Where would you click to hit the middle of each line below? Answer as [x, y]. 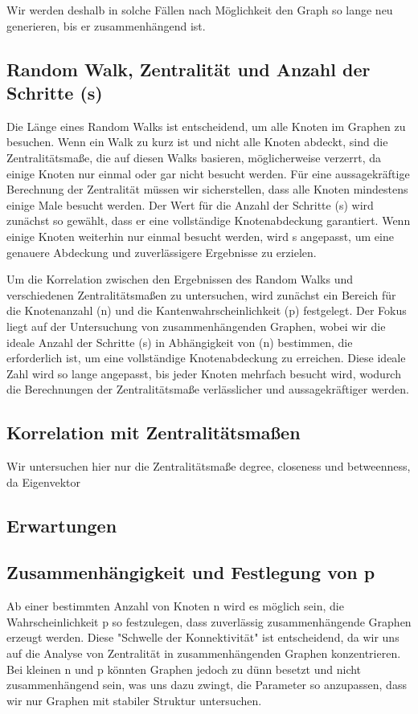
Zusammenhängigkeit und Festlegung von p [191, 572]
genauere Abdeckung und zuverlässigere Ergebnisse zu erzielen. [162, 252]
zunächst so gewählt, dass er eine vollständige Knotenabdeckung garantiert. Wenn [209, 220]
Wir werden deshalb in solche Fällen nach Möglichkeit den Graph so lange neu [200, 10]
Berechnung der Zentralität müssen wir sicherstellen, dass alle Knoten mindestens [207, 189]
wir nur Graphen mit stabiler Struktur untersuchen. [134, 700]
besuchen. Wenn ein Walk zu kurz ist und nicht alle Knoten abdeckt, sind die [197, 142]
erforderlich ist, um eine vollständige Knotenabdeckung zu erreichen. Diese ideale [206, 358]
